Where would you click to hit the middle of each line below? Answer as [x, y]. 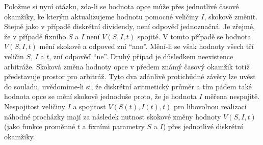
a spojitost [89, 106]
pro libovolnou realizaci [210, 106]
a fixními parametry [113, 126]
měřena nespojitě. [232, 96]
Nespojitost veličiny [35, 106]
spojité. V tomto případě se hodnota [194, 36]
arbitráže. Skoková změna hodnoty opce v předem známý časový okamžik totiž [127, 66]
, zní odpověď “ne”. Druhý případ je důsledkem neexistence [141, 56]
